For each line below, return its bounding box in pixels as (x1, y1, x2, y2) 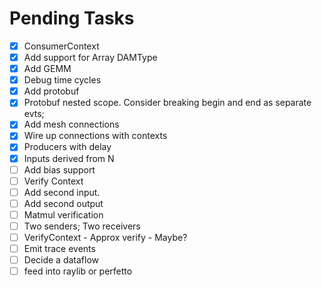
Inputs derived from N (23, 152, 115, 164)
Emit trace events (23, 243, 96, 254)
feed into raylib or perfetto (23, 265, 133, 277)
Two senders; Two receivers (23, 220, 141, 232)
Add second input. (23, 186, 101, 198)
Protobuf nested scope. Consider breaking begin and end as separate (23, 97, 312, 109)
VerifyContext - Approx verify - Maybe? (23, 231, 188, 243)
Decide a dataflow (23, 254, 100, 266)
